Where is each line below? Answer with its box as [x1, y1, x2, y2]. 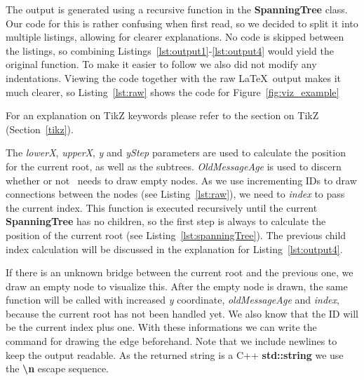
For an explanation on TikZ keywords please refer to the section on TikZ [6, 108, 319, 123]
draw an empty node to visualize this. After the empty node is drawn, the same [6, 278, 348, 293]
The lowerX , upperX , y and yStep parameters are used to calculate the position [6, 145, 346, 160]
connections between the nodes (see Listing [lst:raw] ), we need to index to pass [6, 186, 345, 201]
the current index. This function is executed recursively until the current [6, 200, 318, 215]
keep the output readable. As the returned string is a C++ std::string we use [6, 347, 344, 362]
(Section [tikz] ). [6, 121, 74, 136]
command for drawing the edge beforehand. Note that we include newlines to [6, 334, 337, 348]
